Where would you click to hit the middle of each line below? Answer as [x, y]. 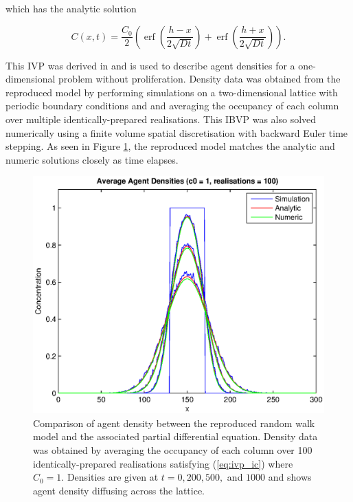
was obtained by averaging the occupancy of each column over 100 [173, 450]
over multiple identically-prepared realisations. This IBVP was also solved [161, 119]
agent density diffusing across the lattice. [119, 490]
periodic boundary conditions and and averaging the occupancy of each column [172, 106]
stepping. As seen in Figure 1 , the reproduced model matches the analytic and [170, 146]
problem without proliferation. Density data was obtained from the [200, 79]
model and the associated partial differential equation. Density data [175, 436]
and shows [290, 477]
